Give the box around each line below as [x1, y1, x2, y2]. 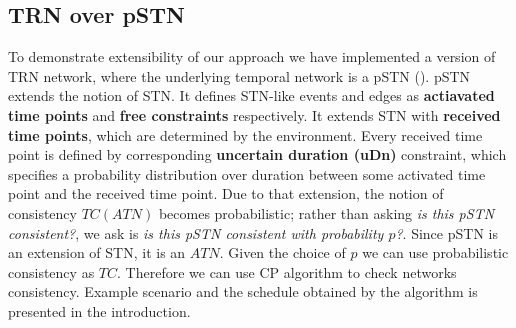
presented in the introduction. [8, 300, 191, 321]
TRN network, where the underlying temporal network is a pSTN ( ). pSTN [8, 65, 471, 86]
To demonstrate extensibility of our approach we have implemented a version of [8, 46, 496, 67]
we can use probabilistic [362, 242, 509, 263]
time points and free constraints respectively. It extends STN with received [8, 104, 501, 125]
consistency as [8, 261, 95, 282]
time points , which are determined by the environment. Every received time [8, 124, 483, 145]
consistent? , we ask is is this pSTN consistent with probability [8, 222, 384, 243]
